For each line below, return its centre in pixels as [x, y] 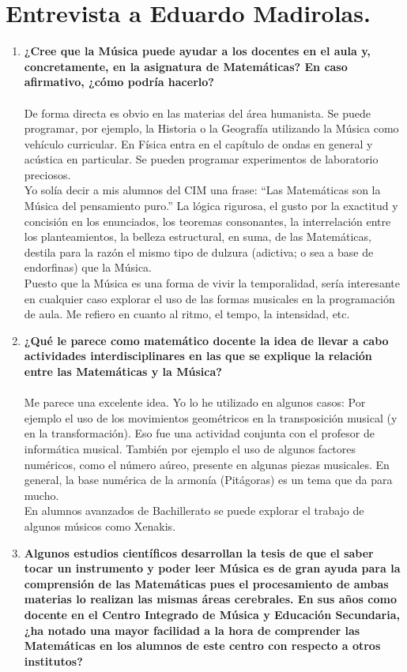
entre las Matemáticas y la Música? [123, 371]
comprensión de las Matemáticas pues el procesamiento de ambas [206, 583]
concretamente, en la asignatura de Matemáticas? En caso [186, 66]
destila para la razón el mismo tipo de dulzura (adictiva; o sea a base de [199, 252]
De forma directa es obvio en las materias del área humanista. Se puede [197, 113]
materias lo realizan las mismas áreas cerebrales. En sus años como [210, 599]
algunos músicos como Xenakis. [100, 526]
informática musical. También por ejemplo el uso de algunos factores [190, 448]
